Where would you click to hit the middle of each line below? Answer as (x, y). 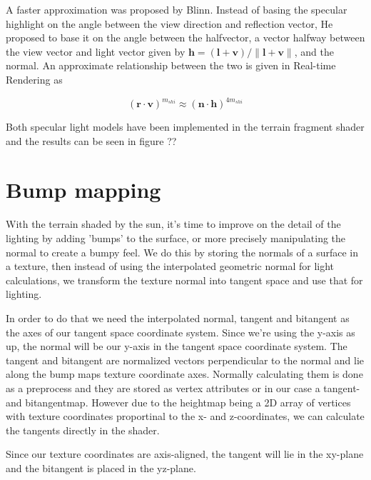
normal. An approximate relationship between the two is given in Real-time (171, 65)
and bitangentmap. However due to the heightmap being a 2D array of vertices (178, 402)
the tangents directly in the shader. (83, 430)
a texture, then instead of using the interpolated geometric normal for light (170, 266)
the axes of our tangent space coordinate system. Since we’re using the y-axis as (181, 332)
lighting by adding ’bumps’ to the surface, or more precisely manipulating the (176, 237)
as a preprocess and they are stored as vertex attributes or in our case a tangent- (183, 387)
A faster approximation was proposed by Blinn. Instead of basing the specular (177, 9)
